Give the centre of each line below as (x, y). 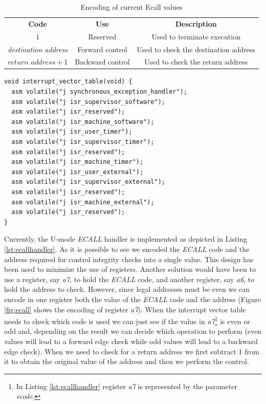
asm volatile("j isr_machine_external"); (83, 202)
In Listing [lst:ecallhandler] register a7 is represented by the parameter (127, 386)
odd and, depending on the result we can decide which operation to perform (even (133, 331)
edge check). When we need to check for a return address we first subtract (120, 351)
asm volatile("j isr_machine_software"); (83, 122)
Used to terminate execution (196, 36)
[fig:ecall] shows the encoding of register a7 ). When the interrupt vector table (125, 309)
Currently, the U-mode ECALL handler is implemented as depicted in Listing (126, 239)
